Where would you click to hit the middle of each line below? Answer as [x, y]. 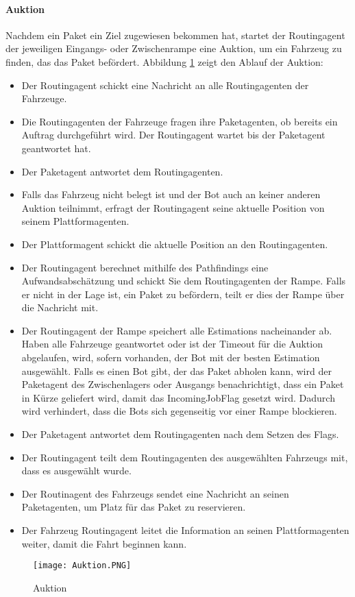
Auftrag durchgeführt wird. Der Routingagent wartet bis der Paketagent [173, 135]
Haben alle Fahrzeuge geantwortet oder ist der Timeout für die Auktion [172, 344]
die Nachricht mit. [60, 307]
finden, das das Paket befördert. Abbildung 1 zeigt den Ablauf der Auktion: [164, 61]
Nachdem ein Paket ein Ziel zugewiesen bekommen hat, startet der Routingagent [175, 35]
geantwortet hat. [56, 148]
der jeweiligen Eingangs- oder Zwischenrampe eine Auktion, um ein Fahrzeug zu [174, 48]
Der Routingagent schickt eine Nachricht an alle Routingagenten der [165, 85]
